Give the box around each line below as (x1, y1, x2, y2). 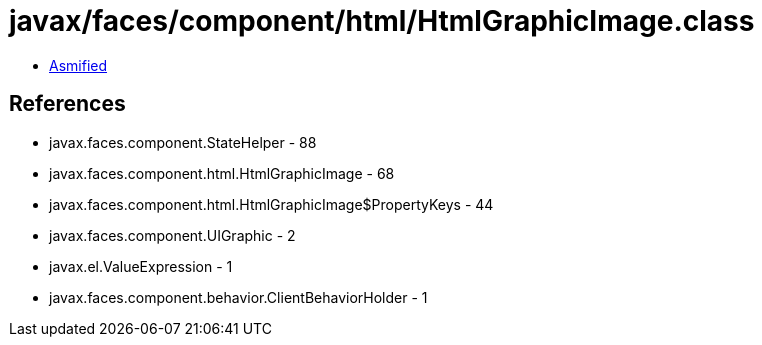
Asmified (49, 56, 108, 74)
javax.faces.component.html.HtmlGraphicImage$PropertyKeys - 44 (49, 195, 494, 213)
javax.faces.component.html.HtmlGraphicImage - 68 (49, 164, 395, 182)
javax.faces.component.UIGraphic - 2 (49, 226, 296, 244)
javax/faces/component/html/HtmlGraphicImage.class (9, 4, 755, 38)
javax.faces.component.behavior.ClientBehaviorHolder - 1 (49, 288, 428, 306)
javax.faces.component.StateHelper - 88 (49, 133, 317, 151)
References (9, 91, 126, 117)
